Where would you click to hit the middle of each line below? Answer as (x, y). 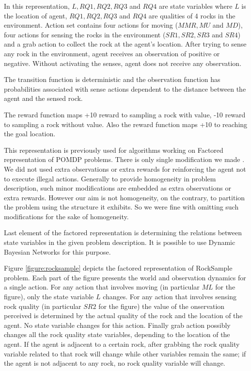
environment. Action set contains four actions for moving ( (91, 25)
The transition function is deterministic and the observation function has (112, 79)
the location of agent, (36, 15)
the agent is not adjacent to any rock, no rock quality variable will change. (115, 363)
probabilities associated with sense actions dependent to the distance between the (125, 89)
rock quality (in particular (43, 306)
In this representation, (37, 6)
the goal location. (30, 134)
